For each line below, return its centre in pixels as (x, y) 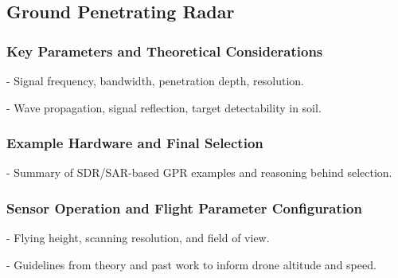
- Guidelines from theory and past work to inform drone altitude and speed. (191, 264)
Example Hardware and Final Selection (135, 143)
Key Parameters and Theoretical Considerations (165, 51)
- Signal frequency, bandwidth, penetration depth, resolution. (156, 80)
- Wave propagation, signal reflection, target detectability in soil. (164, 107)
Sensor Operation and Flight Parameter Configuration (184, 208)
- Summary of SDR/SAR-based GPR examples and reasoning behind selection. (199, 172)
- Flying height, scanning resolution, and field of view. (138, 238)
